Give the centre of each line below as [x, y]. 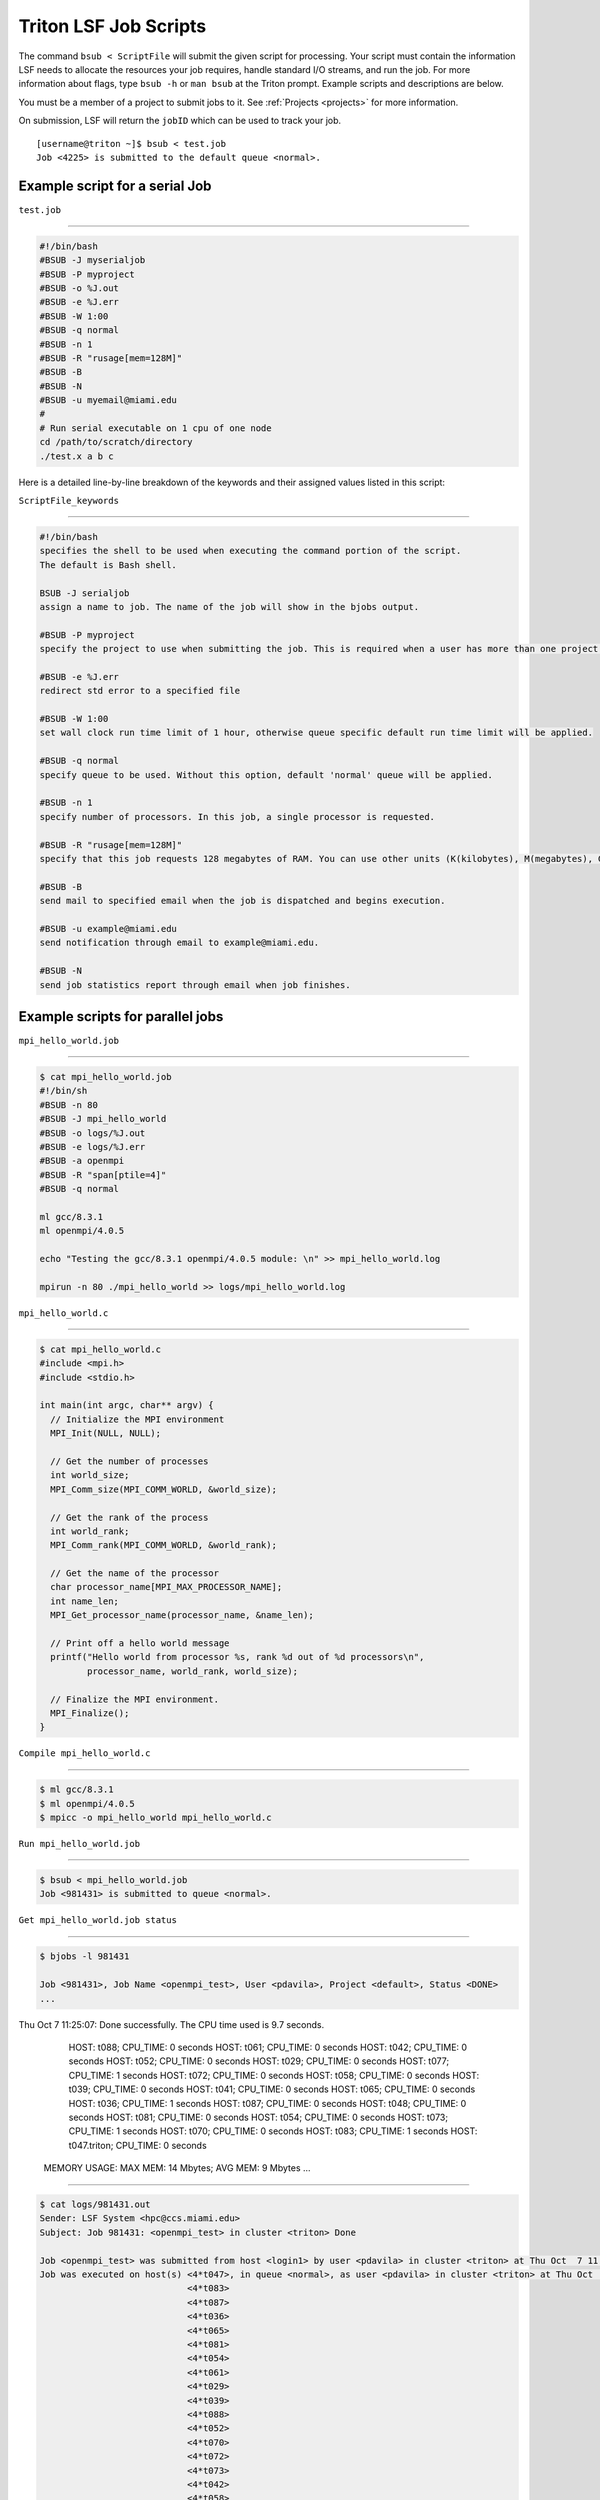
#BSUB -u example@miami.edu [108, 928]
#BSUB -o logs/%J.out [92, 1133]
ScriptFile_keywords [69, 501]
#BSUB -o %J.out [79, 288]
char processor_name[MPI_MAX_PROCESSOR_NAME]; [166, 1587]
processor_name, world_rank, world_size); [192, 1671]
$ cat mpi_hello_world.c [100, 1349]
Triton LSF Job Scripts [112, 26]
